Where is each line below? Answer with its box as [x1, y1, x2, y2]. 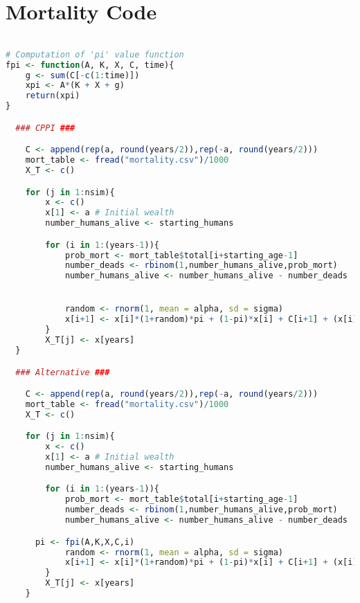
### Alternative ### [15, 367, 110, 377]
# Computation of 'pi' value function [6, 49, 184, 60]
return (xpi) [25, 91, 80, 101]
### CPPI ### [15, 123, 75, 133]
